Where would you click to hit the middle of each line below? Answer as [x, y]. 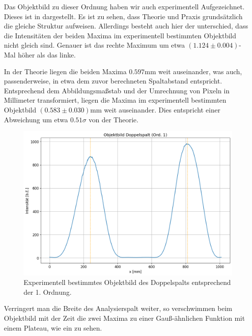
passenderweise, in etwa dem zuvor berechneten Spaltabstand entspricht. [113, 81]
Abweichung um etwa [36, 119]
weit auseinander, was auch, [200, 71]
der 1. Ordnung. [48, 292]
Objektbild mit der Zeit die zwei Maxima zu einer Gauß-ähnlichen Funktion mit [125, 318]
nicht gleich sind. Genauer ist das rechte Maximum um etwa [95, 45]
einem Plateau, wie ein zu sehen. [53, 327]
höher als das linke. [47, 54]
